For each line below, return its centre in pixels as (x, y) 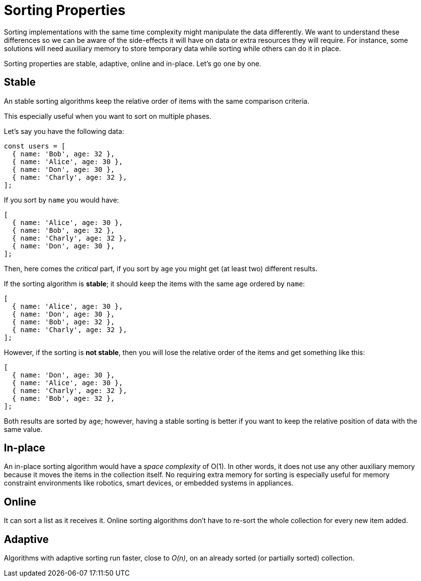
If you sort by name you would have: (62, 200)
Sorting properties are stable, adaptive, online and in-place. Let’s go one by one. (133, 63)
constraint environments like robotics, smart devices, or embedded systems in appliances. (149, 483)
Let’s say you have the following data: (64, 131)
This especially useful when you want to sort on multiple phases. (108, 116)
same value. (23, 429)
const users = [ (35, 146)
